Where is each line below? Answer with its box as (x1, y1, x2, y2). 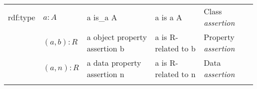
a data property (86, 57, 141, 68)
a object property (86, 31, 147, 43)
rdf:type (8, 11, 36, 23)
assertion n (86, 68, 125, 80)
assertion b (86, 43, 125, 54)
